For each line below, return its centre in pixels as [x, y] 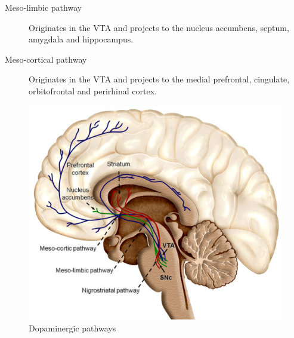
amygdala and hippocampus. [81, 39]
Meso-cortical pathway [46, 59]
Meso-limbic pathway [44, 7]
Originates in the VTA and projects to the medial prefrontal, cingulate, [159, 79]
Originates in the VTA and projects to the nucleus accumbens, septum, [159, 27]
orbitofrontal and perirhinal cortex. [93, 90]
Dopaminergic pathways [72, 328]
